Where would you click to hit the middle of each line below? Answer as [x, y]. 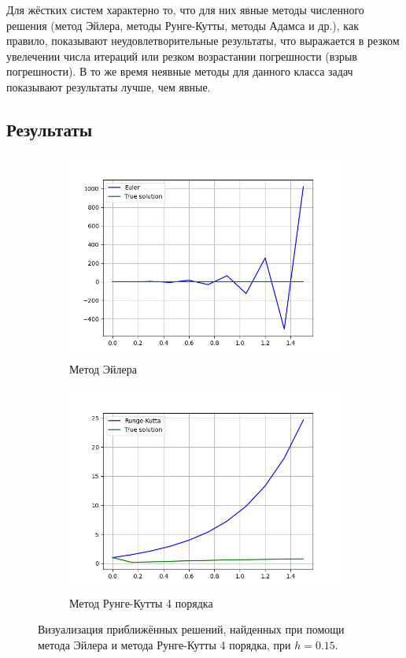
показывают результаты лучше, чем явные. [109, 86]
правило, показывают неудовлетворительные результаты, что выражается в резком [203, 41]
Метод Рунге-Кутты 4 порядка [141, 602]
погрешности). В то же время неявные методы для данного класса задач [180, 71]
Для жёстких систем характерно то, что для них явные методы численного [185, 9]
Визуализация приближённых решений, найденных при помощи [191, 629]
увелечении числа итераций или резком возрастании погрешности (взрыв [182, 56]
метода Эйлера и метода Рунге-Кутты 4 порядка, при [164, 644]
